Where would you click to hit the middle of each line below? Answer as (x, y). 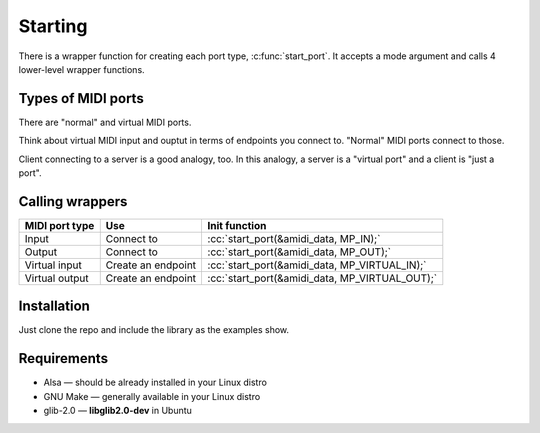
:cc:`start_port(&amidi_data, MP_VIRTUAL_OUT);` (322, 278)
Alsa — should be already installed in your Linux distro (155, 382)
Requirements (63, 358)
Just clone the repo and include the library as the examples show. (154, 330)
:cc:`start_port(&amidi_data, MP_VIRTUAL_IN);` (317, 265)
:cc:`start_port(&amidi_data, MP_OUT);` (299, 252)
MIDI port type (59, 225)
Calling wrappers (73, 201)
